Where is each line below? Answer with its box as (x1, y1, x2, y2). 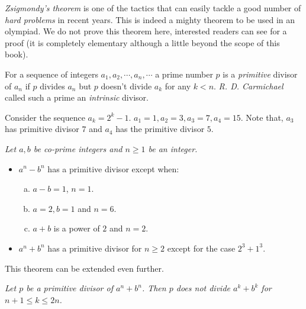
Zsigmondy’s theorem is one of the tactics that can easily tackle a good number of (5, 2, 301, 14)
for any (165, 79, 191, 92)
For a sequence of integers (5, 67, 98, 80)
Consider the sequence (5, 111, 85, 123)
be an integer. (148, 142, 198, 154)
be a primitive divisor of (26, 282, 113, 294)
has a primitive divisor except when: (47, 162, 179, 175)
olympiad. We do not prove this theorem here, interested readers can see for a (5, 25, 287, 37)
